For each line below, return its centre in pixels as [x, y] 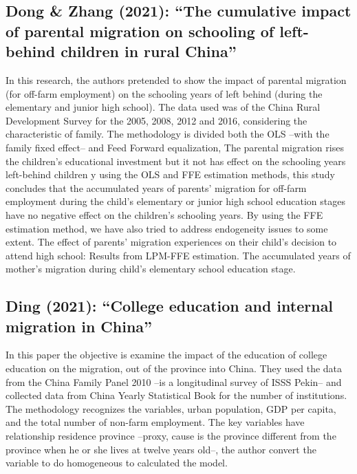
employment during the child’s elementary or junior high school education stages [175, 201]
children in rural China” [149, 51]
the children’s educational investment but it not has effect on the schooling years [176, 161]
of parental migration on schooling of [140, 31]
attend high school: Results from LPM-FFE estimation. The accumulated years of [178, 255]
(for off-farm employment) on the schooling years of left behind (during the [164, 93]
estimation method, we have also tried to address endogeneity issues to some [167, 228]
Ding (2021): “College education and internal [170, 306]
